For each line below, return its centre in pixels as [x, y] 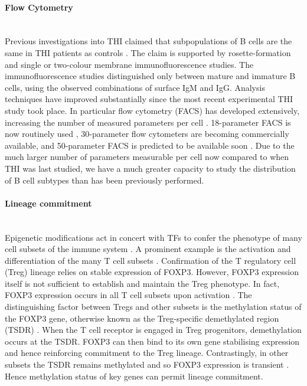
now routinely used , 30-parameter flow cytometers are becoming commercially [147, 134]
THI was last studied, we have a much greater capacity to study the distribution [150, 168]
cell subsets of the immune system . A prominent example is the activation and [148, 249]
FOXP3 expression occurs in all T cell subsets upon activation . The [128, 295]
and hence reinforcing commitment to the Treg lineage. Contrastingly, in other [147, 353]
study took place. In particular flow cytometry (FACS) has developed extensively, [152, 110]
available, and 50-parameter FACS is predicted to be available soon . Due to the [150, 145]
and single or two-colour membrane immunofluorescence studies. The [129, 64]
